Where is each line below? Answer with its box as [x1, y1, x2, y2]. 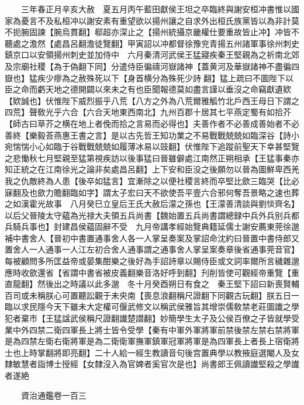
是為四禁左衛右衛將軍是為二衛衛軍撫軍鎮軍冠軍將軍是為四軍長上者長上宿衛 [5, 335, 291, 347]
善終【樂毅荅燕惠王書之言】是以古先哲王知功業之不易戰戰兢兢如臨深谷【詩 [5, 129, 291, 141]
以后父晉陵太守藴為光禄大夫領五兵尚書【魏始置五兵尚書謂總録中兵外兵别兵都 [5, 209, 299, 221]
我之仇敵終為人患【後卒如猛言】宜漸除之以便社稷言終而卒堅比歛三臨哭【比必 [5, 174, 299, 186]
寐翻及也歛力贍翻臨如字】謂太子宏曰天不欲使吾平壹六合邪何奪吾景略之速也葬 [5, 186, 299, 198]
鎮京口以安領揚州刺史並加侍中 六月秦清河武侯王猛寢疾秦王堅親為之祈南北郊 [5, 49, 299, 61]
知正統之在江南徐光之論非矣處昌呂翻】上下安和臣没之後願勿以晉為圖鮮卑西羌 [5, 163, 299, 175]
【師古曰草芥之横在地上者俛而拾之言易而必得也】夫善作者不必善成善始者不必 [5, 117, 299, 129]
